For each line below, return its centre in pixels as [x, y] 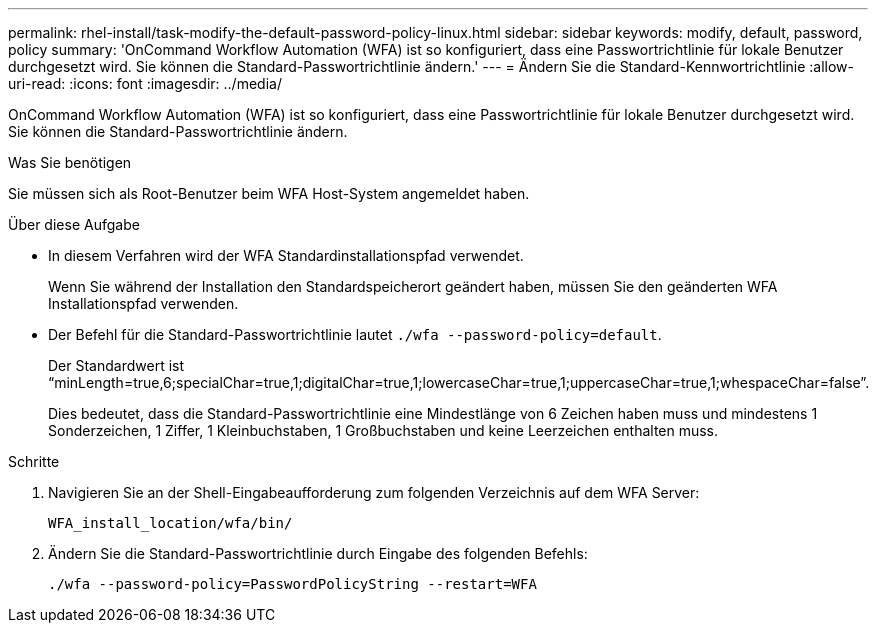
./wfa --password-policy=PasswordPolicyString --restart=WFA [292, 584]
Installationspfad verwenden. [143, 303]
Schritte [34, 461]
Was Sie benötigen [70, 162]
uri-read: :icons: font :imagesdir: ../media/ [145, 83]
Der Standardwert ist [116, 365]
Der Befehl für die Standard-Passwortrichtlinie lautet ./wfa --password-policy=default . [355, 334]
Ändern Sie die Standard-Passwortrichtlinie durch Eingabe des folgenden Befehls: [318, 553]
